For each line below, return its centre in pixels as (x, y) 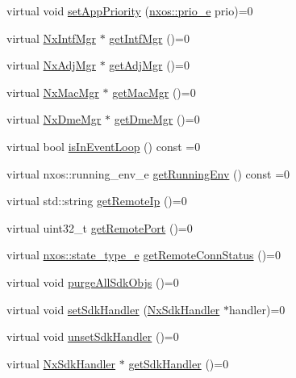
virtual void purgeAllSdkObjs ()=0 (93, 281)
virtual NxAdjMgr (51, 65)
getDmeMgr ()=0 (157, 119)
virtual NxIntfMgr (51, 38)
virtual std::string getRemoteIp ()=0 (97, 201)
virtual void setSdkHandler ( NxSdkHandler (113, 309)
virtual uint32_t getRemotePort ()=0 (100, 227)
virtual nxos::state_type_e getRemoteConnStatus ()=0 (144, 255)
